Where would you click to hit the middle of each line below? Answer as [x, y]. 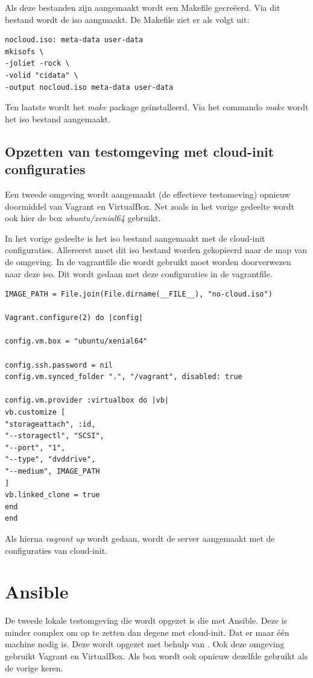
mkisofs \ [24, 52]
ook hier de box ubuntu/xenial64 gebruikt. [83, 218]
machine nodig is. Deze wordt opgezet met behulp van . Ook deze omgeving [145, 644]
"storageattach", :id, [50, 424]
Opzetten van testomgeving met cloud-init [140, 151]
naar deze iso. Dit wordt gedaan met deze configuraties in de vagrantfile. [139, 273]
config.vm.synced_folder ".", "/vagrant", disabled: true [124, 377]
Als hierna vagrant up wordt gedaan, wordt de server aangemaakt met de [140, 538]
